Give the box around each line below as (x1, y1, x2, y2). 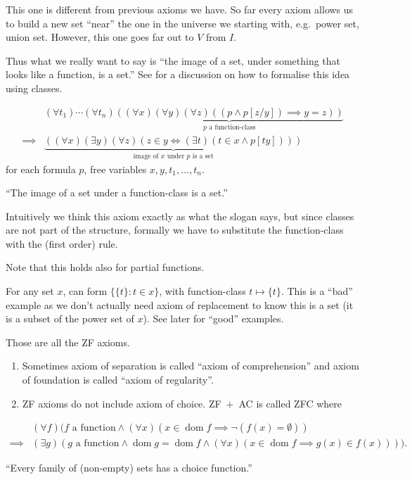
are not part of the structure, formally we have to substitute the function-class (6, 222, 344, 237)
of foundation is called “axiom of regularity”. (22, 372, 214, 387)
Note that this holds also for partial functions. (6, 260, 205, 274)
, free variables (84, 161, 147, 176)
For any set (6, 284, 54, 298)
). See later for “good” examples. (143, 311, 284, 326)
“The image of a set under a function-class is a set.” (6, 185, 228, 200)
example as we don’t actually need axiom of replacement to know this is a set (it (6, 297, 354, 312)
